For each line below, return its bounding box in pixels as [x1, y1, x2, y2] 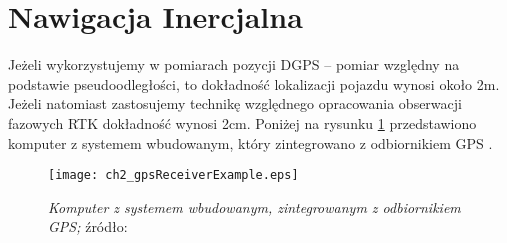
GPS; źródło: [48, 216, 128, 237]
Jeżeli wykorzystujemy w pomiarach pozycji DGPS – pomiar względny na [8, 54, 460, 75]
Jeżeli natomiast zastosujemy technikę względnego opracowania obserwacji [8, 93, 462, 114]
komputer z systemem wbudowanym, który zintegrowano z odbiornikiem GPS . [8, 132, 493, 153]
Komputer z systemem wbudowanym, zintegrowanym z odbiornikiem [48, 196, 461, 217]
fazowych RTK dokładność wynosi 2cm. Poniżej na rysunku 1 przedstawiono [8, 112, 477, 133]
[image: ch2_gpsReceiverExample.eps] [48, 168, 299, 183]
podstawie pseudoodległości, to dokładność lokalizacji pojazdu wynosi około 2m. [8, 73, 500, 94]
